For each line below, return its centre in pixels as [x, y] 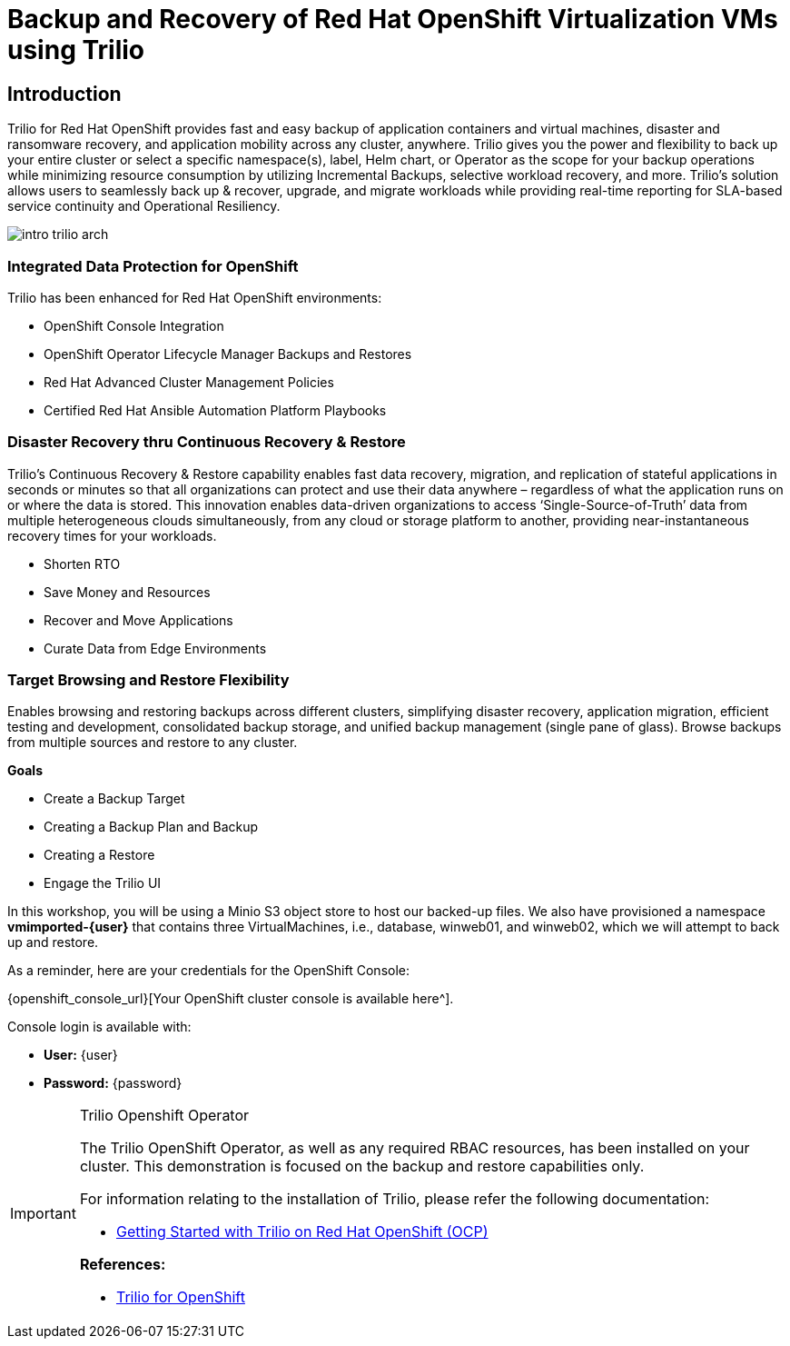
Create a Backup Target [114, 799]
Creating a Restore [99, 855]
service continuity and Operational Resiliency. [144, 206]
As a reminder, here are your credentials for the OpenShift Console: [208, 971]
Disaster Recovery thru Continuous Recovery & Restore [207, 442]
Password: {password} [113, 1083]
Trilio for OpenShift [180, 1297]
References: [123, 1265]
